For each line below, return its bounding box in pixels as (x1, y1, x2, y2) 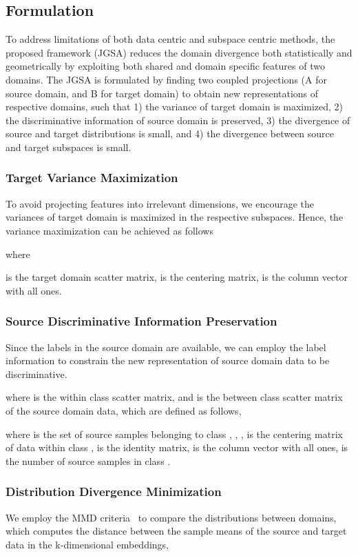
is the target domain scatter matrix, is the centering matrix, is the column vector (6, 270, 348, 284)
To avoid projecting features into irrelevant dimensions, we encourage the (6, 196, 315, 210)
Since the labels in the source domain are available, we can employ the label (6, 339, 326, 354)
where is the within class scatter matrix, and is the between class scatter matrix (6, 390, 343, 404)
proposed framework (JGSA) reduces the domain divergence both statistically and (6, 45, 352, 59)
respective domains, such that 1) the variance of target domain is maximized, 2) (6, 99, 343, 114)
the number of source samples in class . (6, 453, 171, 468)
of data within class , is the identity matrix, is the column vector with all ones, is (6, 440, 348, 455)
